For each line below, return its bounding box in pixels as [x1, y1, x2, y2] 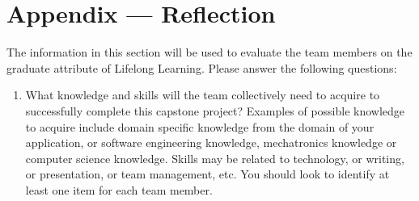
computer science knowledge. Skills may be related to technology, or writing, [25, 149, 404, 166]
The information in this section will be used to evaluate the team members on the [6, 44, 413, 61]
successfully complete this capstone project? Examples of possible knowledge [25, 102, 405, 119]
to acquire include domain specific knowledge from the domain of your [25, 118, 375, 135]
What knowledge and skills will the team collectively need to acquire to [25, 86, 380, 103]
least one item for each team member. [25, 181, 213, 198]
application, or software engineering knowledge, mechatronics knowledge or [25, 134, 397, 151]
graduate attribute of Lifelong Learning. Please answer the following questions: [6, 59, 397, 76]
